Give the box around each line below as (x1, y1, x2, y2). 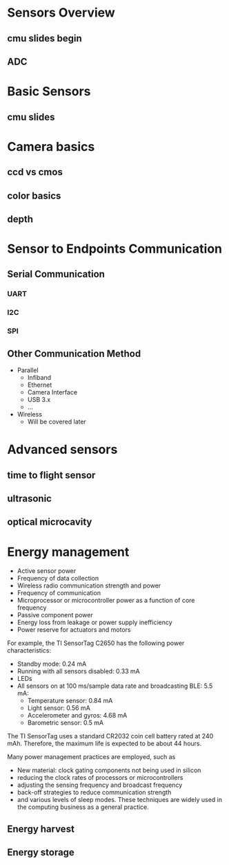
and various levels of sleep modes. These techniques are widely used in (17, 796, 223, 804)
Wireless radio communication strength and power (17, 581, 161, 590)
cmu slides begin (7, 33, 82, 44)
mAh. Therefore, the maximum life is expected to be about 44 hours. (7, 739, 202, 748)
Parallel (17, 366, 39, 374)
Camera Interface (27, 388, 78, 397)
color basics (7, 190, 61, 201)
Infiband (27, 374, 52, 382)
